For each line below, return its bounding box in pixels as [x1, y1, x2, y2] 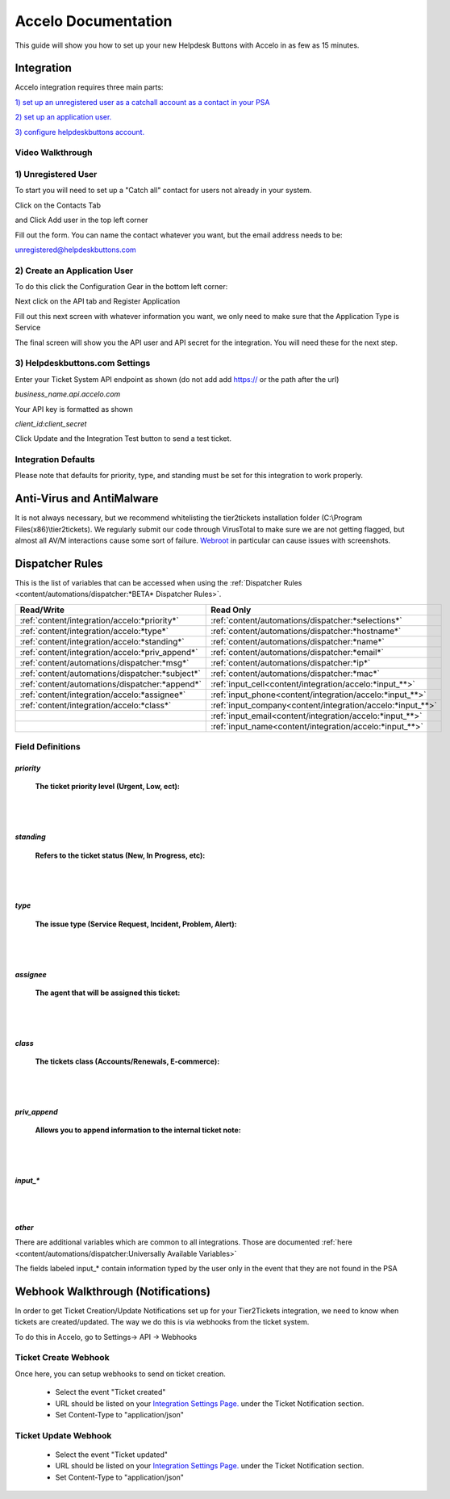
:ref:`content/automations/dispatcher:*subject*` [19, 667, 201, 678]
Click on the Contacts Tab [15, 200, 101, 210]
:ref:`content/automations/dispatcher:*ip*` [210, 657, 371, 668]
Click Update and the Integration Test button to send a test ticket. [15, 434, 232, 443]
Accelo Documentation [15, 12, 173, 30]
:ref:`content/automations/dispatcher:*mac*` [210, 667, 381, 678]
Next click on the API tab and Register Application [15, 296, 181, 306]
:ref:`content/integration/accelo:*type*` [19, 625, 169, 636]
